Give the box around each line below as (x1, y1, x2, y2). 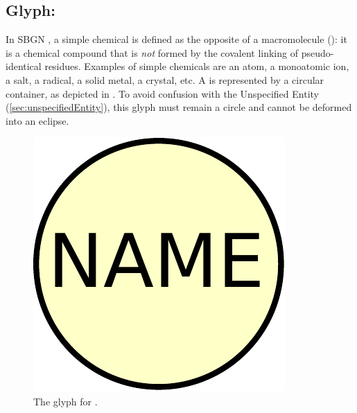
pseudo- (301, 45, 334, 60)
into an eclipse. (6, 113, 69, 128)
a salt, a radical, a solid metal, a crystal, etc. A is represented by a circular (6, 72, 324, 87)
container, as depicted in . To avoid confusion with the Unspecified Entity (6, 86, 319, 100)
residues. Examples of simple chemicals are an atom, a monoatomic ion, (44, 59, 349, 73)
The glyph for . (33, 394, 98, 408)
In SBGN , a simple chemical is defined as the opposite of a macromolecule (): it (6, 32, 347, 46)
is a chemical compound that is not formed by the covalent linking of (6, 45, 298, 60)
